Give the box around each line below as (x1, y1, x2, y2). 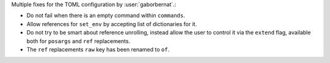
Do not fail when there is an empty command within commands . (26, 12, 186, 19)
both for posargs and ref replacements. (26, 37, 131, 45)
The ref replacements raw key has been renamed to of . (26, 45, 170, 53)
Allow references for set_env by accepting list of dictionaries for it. (26, 20, 197, 27)
